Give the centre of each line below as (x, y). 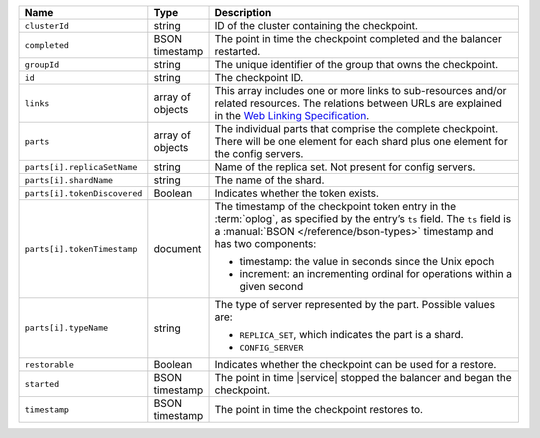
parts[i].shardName (69, 180)
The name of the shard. (269, 180)
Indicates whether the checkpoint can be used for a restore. (355, 364)
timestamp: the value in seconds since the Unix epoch (367, 261)
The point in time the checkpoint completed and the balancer (358, 38)
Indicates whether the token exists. (297, 193)
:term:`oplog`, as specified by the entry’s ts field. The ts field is (363, 218)
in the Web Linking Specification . (292, 115)
